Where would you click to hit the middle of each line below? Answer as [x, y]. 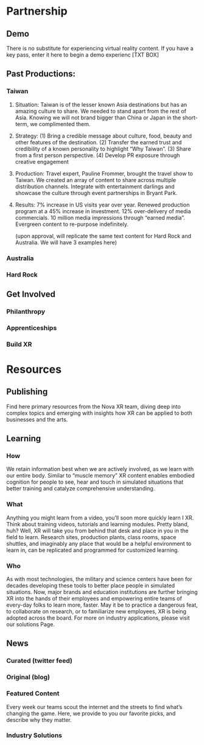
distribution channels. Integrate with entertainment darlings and [95, 186]
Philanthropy [26, 311]
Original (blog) [28, 677]
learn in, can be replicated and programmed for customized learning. [93, 550]
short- [190, 118]
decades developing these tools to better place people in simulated [91, 585]
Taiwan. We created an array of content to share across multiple [96, 180]
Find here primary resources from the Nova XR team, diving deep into [93, 406]
